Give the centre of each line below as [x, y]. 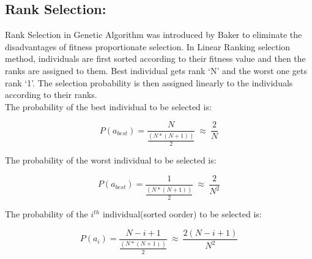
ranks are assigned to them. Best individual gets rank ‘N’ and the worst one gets [156, 70]
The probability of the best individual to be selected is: [108, 106]
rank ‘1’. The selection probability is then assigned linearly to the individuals [149, 82]
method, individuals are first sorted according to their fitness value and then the [155, 58]
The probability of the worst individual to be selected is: [111, 160]
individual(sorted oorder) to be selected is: [182, 214]
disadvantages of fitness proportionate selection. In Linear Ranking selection [148, 46]
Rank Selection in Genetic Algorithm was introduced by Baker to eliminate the [154, 35]
